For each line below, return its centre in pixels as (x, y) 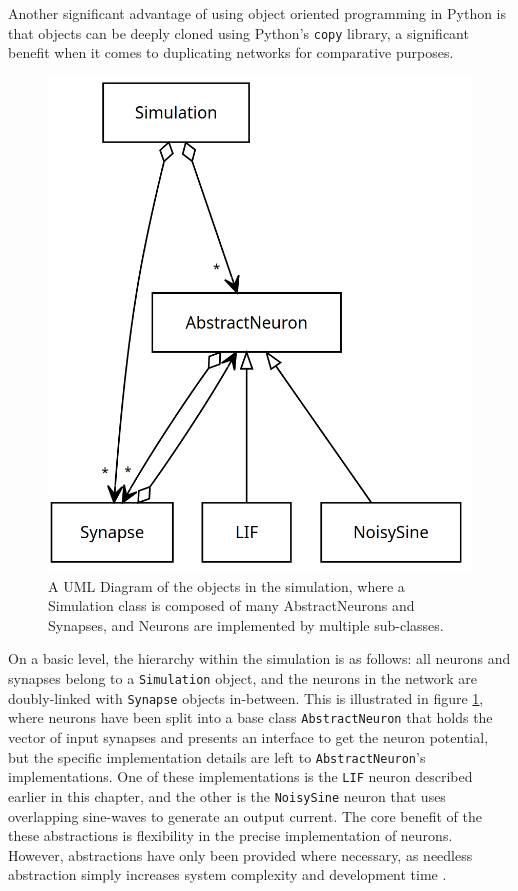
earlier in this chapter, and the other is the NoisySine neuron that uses (227, 795)
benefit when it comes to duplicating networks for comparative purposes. (231, 52)
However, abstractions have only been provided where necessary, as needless (240, 854)
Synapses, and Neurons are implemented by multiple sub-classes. (246, 624)
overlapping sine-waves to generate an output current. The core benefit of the (245, 815)
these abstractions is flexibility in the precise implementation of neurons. (230, 835)
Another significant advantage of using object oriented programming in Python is (257, 13)
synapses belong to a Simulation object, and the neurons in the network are (243, 678)
